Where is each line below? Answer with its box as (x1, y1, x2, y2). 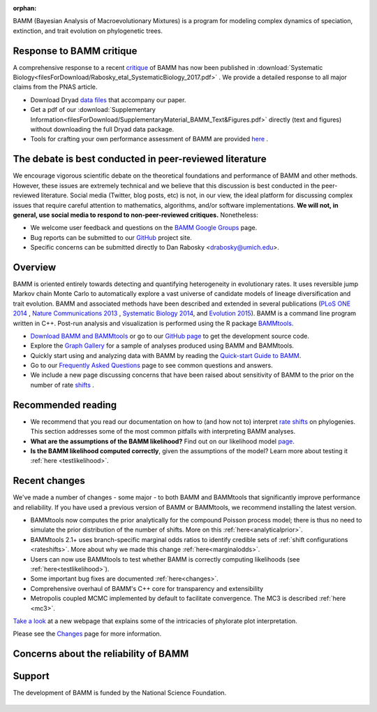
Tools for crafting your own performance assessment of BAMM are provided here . (30, 135, 269, 143)
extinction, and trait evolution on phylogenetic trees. (13, 27, 163, 35)
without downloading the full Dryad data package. (30, 125, 175, 134)
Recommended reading (13, 399, 117, 411)
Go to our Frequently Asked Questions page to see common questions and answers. (30, 361, 274, 370)
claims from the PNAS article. (13, 83, 98, 91)
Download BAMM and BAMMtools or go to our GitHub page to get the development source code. (30, 332, 310, 340)
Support (13, 670, 50, 682)
